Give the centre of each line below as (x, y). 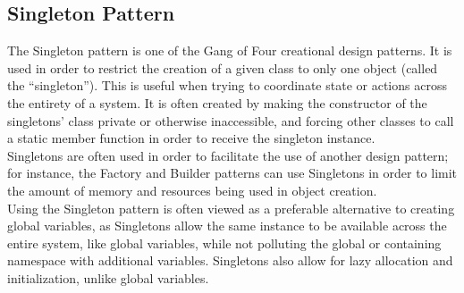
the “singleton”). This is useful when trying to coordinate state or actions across (227, 85)
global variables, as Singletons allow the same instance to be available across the (227, 226)
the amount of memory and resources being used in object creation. (192, 190)
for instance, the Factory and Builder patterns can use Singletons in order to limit (232, 173)
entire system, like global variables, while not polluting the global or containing (224, 243)
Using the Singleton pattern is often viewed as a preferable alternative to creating (231, 208)
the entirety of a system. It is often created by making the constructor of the (217, 102)
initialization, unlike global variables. (108, 277)
